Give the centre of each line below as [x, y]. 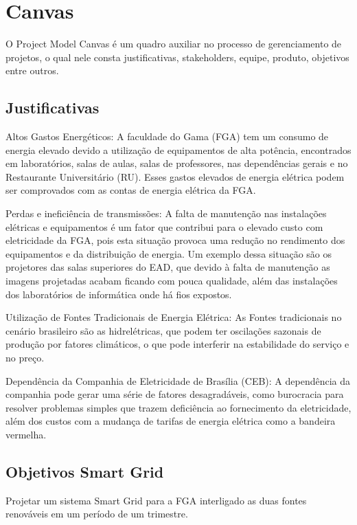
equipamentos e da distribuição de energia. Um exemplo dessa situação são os [169, 253]
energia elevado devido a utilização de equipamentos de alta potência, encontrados [178, 149]
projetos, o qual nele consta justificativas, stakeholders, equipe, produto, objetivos [177, 57]
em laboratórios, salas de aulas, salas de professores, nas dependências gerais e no [177, 163]
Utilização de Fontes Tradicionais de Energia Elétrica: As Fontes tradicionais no [174, 317]
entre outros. [32, 70]
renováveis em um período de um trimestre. [97, 514]
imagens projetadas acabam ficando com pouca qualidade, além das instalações [172, 281]
